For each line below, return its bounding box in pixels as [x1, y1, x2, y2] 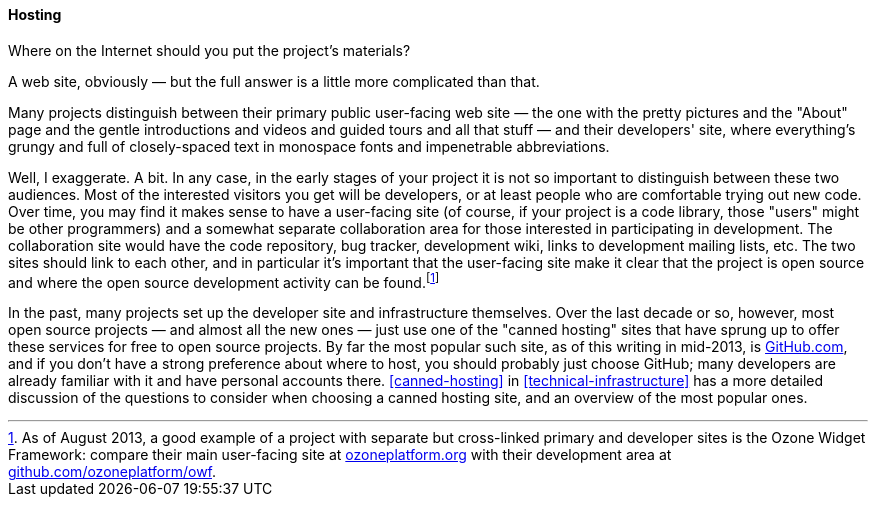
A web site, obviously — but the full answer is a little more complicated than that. [8, 72, 540, 90]
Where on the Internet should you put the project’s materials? [8, 41, 411, 59]
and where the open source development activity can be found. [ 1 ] [8, 270, 440, 291]
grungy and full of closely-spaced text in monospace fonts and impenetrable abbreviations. [8, 137, 610, 155]
